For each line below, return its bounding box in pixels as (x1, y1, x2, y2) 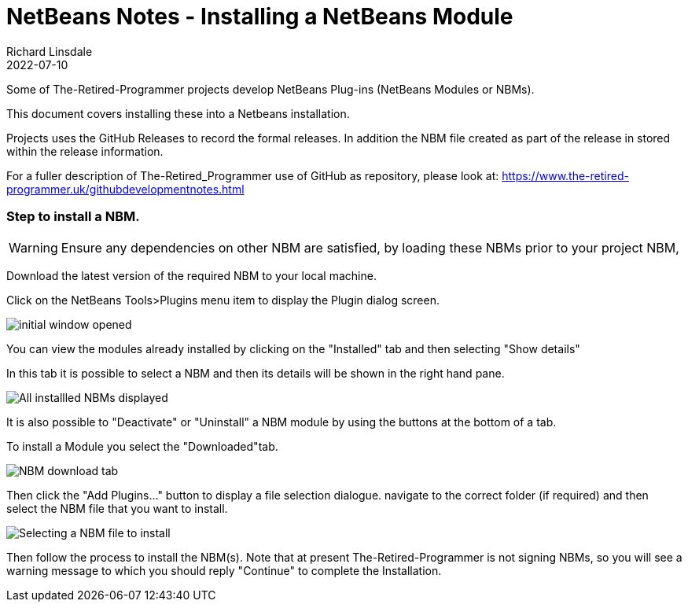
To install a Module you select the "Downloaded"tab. (6, 439, 278, 453)
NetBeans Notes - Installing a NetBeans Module (6, 3, 513, 30)
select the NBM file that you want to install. (6, 501, 228, 515)
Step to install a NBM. (6, 208, 140, 225)
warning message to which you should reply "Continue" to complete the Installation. (6, 563, 442, 577)
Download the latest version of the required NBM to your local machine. (6, 268, 377, 282)
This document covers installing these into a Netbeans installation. (6, 106, 350, 120)
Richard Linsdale (6, 44, 93, 58)
